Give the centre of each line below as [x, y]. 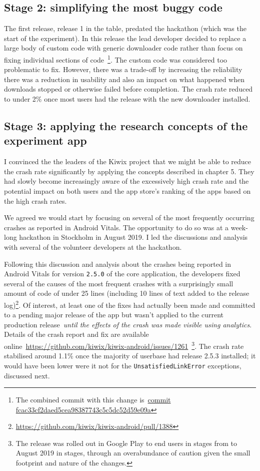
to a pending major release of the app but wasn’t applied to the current [114, 315]
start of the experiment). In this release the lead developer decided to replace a [125, 38]
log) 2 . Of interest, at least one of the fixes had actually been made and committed [130, 304]
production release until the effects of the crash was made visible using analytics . [128, 324]
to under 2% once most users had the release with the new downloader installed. [127, 99]
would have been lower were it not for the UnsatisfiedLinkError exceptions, [123, 365]
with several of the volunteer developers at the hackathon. [93, 247]
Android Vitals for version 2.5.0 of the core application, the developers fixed [122, 274]
